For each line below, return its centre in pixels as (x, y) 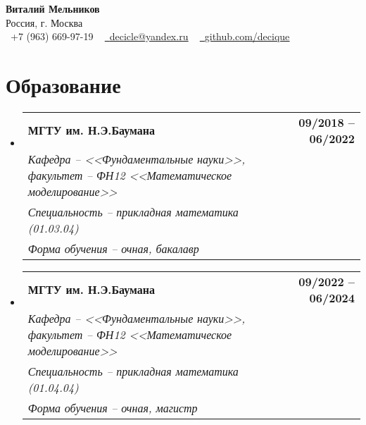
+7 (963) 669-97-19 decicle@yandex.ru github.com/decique (150, 36)
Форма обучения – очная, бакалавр (113, 248)
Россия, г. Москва (44, 22)
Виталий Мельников (53, 8)
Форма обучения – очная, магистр (113, 407)
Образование (63, 84)
